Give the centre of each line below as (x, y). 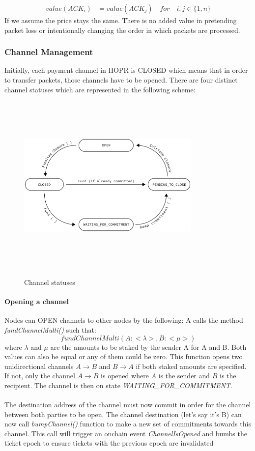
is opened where (125, 376)
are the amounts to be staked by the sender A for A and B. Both (148, 347)
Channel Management (49, 52)
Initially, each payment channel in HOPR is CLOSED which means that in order (126, 70)
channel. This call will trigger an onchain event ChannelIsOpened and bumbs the (126, 433)
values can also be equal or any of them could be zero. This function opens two (124, 356)
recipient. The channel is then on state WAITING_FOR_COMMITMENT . (118, 385)
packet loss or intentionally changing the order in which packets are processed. (122, 30)
